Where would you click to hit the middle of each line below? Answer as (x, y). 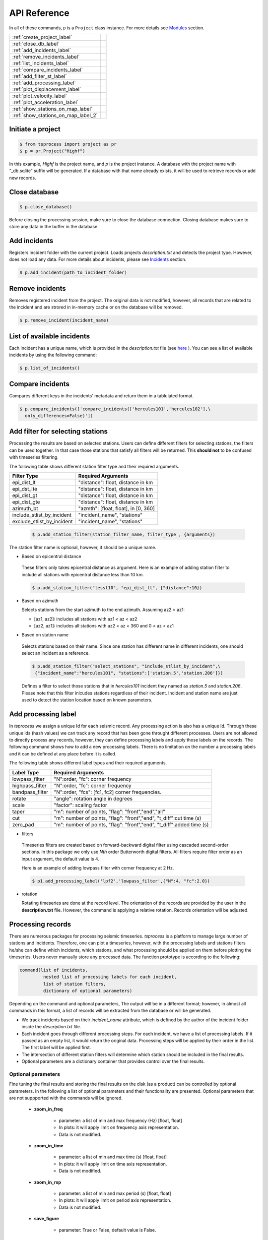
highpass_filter (29, 785)
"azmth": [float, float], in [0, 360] (116, 508)
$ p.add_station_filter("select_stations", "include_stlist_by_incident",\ (126, 666)
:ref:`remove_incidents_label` (46, 57)
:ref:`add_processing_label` (44, 83)
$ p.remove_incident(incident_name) (64, 320)
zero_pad (23, 824)
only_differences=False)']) (59, 416)
